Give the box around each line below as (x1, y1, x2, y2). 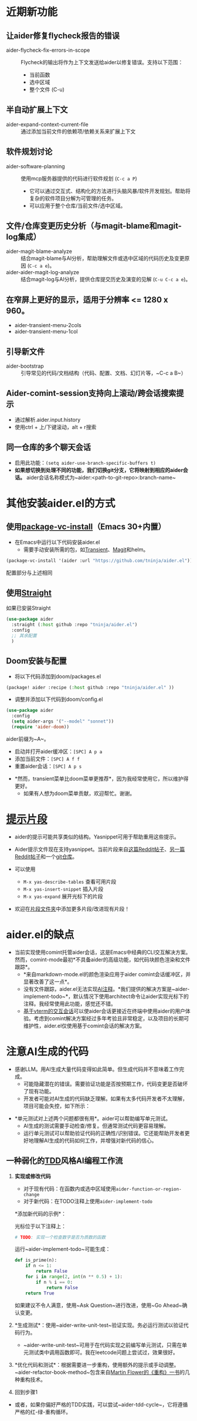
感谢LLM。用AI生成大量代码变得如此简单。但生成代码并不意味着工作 (14, 1066, 179, 1073)
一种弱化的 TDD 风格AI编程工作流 (6, 1156, 123, 1166)
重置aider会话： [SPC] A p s (14, 763, 82, 770)
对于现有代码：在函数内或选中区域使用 (23, 1185, 116, 1192)
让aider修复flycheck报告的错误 (6, 31, 120, 41)
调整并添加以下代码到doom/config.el (14, 695, 103, 703)
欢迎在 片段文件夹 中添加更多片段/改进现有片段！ (14, 905, 130, 912)
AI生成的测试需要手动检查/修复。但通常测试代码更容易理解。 (23, 1122, 169, 1129)
